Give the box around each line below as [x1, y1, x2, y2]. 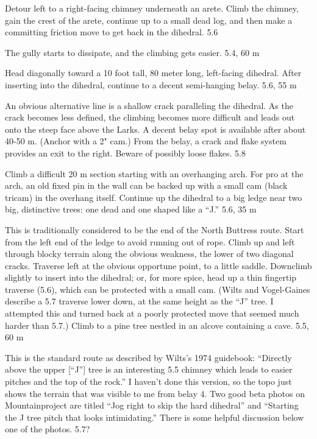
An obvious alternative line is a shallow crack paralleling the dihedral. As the [5, 99, 293, 111]
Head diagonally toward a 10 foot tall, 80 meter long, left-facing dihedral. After [5, 66, 302, 79]
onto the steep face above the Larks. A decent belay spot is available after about [5, 122, 306, 135]
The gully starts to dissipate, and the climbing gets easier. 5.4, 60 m [5, 46, 260, 58]
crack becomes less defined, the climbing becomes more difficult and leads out [5, 111, 295, 124]
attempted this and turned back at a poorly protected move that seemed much [5, 307, 299, 320]
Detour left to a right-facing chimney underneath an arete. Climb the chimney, [5, 2, 299, 14]
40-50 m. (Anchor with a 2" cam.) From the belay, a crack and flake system [5, 135, 287, 147]
